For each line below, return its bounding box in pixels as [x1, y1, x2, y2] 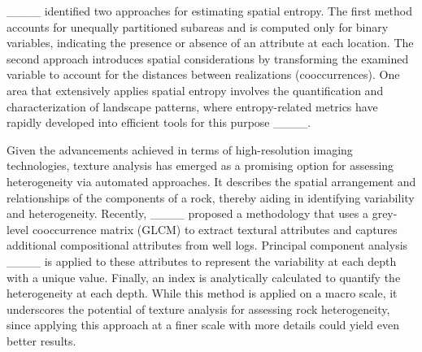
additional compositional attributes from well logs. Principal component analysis [7, 237, 408, 254]
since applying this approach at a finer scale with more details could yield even [7, 316, 400, 333]
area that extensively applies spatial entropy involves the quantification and [7, 81, 384, 98]
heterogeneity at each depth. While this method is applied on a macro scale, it [7, 285, 398, 302]
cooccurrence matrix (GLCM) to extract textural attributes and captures [32, 220, 398, 237]
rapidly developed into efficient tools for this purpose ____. [7, 114, 311, 131]
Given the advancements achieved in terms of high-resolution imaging [7, 141, 353, 158]
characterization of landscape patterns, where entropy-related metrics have [7, 98, 378, 115]
